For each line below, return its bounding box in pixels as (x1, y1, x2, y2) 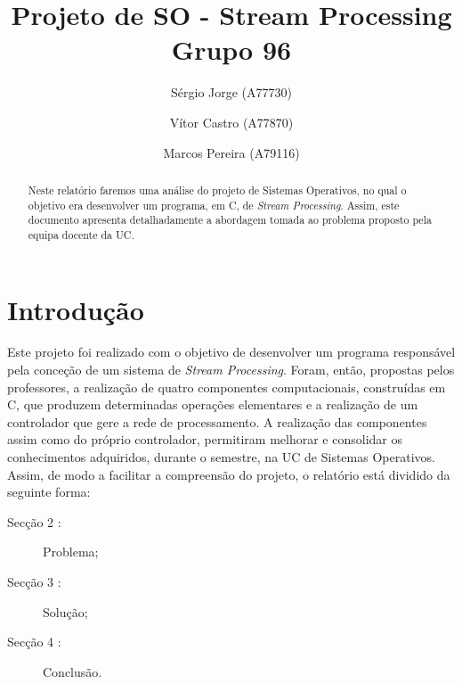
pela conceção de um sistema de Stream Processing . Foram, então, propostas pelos (7, 360, 455, 379)
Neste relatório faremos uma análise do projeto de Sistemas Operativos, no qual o (28, 182, 407, 197)
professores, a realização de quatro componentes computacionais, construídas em (7, 377, 446, 396)
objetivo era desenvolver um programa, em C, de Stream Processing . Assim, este (28, 197, 400, 212)
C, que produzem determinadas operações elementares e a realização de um (7, 395, 418, 414)
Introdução (7, 291, 144, 327)
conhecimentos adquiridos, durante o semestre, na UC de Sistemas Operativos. (7, 448, 435, 466)
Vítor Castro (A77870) (169, 112, 294, 131)
